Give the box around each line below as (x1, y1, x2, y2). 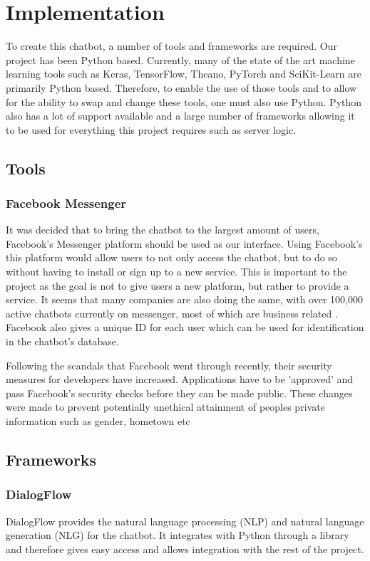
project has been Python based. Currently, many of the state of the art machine (6, 52, 355, 67)
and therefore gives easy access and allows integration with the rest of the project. (6, 541, 364, 556)
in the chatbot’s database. (6, 334, 119, 349)
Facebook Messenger (6, 194, 127, 211)
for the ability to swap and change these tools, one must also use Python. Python (6, 94, 362, 109)
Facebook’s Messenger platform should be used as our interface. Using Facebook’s (6, 236, 363, 251)
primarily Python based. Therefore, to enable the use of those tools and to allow (6, 80, 357, 95)
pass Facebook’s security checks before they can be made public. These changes (6, 385, 353, 400)
